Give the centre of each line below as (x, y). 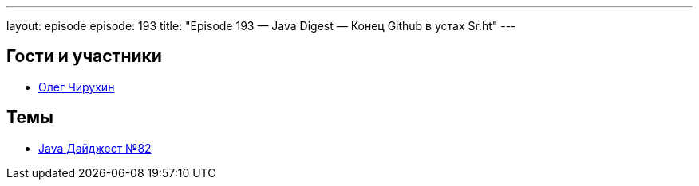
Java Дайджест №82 (95, 148)
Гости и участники (84, 56)
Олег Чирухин (77, 87)
